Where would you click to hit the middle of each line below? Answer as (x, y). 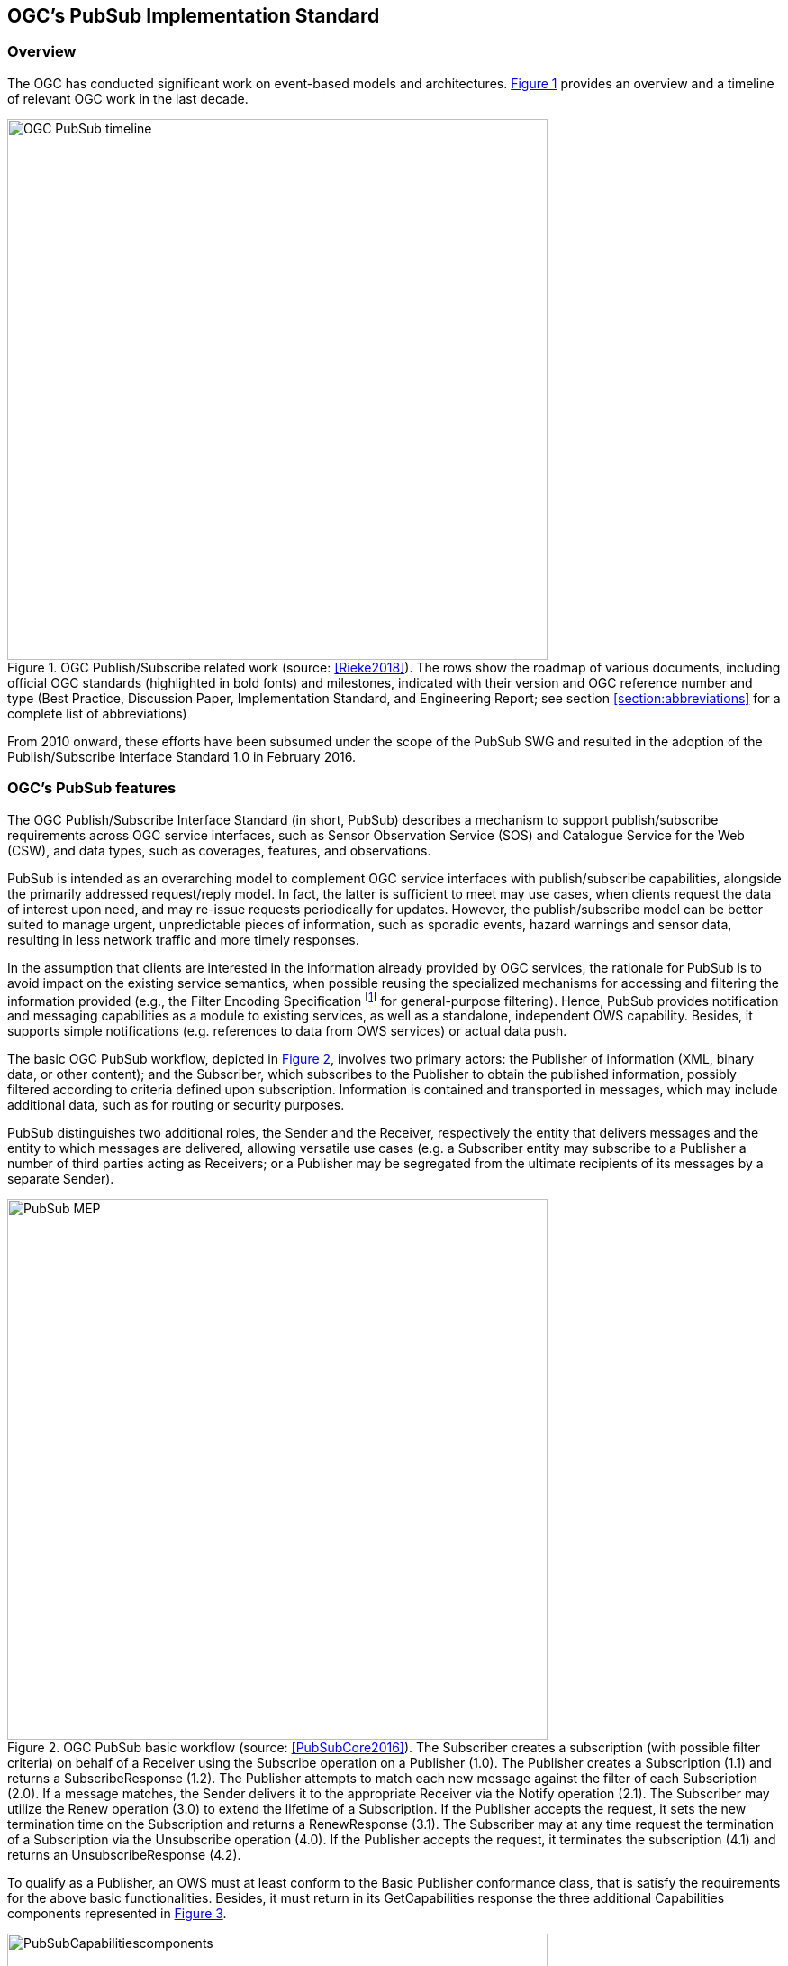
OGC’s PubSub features (92, 788)
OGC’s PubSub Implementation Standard (194, 16)
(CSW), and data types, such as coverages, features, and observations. (219, 850)
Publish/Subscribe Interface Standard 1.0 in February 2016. (181, 756)
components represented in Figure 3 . (117, 1914)
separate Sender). (61, 1179)
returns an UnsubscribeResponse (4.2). (124, 1855)
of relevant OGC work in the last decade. (128, 98)
